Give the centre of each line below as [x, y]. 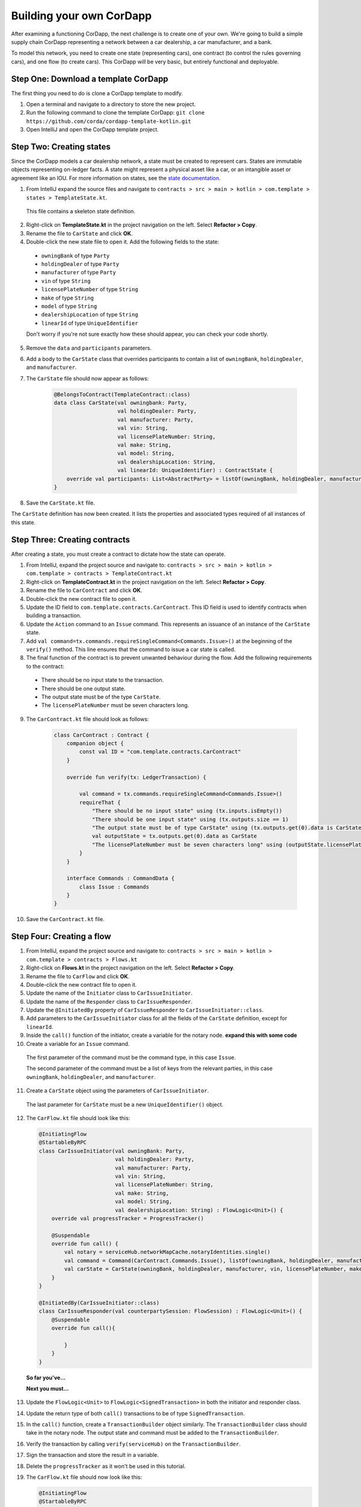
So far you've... [46, 1377]
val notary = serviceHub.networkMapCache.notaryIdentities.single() [167, 1252]
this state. [23, 522]
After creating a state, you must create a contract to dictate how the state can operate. [118, 554]
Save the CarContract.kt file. [65, 919]
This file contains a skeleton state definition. [81, 212]
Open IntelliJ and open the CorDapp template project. [92, 130]
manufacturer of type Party [79, 272]
